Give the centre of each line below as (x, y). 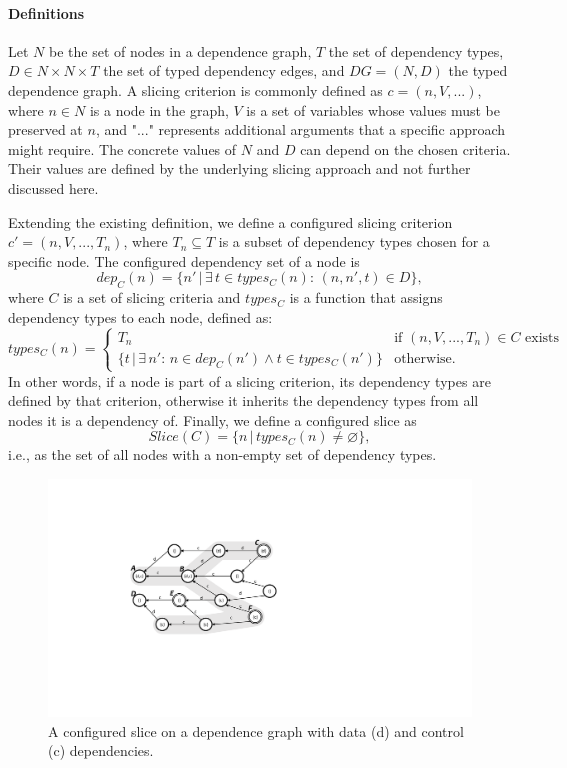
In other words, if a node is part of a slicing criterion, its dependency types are (249, 380)
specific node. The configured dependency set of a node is (184, 260)
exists (542, 337)
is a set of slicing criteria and (152, 297)
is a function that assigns (366, 297)
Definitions (46, 12)
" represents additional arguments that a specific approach (327, 129)
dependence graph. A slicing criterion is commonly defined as (195, 89)
